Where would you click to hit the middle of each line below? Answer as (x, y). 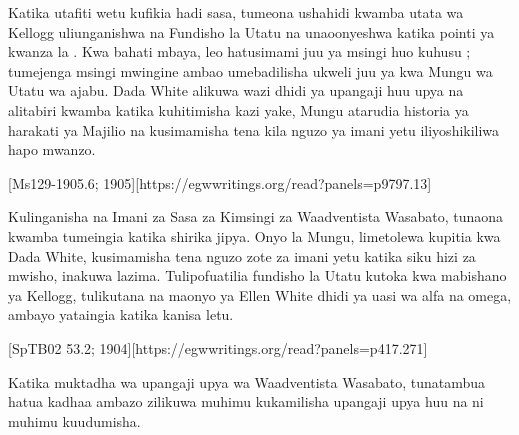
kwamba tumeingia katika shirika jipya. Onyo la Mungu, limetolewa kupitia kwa (254, 235)
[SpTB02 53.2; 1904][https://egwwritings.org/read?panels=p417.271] (218, 347)
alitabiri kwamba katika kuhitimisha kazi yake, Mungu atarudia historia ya (238, 109)
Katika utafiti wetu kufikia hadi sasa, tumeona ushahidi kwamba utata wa (236, 12)
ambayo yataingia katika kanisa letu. (121, 314)
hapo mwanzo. (52, 149)
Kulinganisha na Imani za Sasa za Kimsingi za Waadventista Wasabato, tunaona (256, 216)
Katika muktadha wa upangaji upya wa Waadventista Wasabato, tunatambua (246, 381)
